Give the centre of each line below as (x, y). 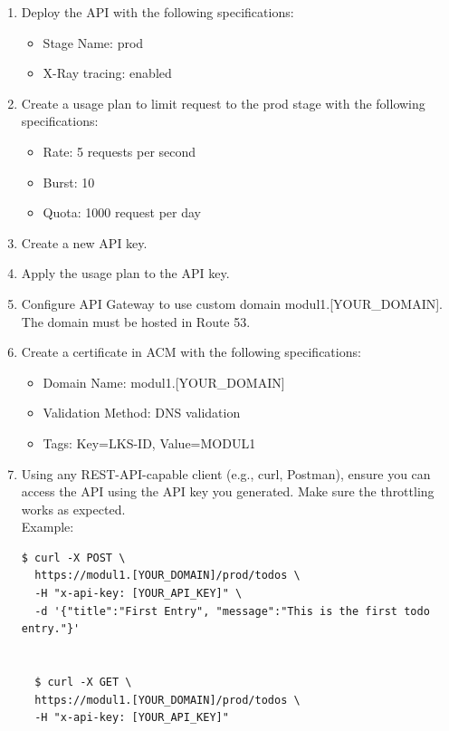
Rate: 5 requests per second (119, 151)
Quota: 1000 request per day (122, 212)
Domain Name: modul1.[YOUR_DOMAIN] (164, 382)
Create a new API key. (84, 242)
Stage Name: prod (93, 42)
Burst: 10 (69, 182)
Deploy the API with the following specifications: (158, 12)
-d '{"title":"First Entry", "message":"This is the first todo (232, 611)
